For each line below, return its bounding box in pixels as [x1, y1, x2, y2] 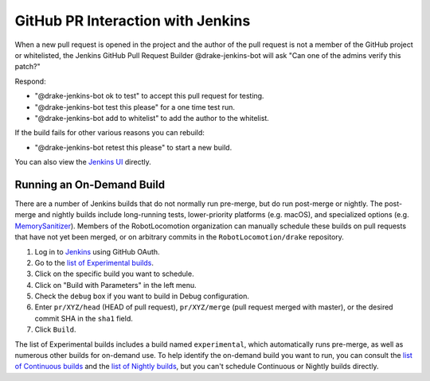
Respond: [14, 76, 47, 86]
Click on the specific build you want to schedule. [34, 269, 194, 278]
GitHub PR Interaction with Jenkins [14, 12, 251, 29]
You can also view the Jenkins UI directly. [14, 157, 151, 167]
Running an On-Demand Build [14, 177, 166, 191]
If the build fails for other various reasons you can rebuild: [14, 128, 205, 138]
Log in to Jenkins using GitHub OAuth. [34, 247, 160, 256]
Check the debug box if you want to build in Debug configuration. [34, 291, 250, 301]
